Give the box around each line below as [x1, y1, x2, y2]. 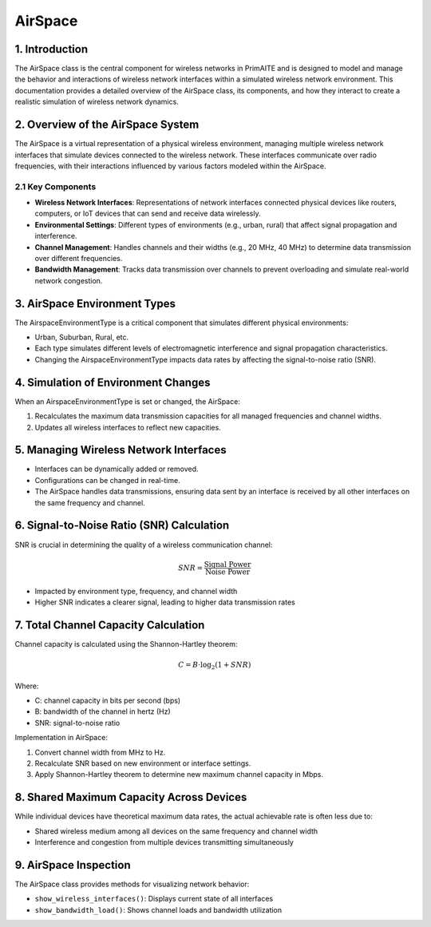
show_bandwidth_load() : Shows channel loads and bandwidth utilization [34, 905, 283, 914]
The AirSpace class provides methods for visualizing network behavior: [14, 879, 250, 889]
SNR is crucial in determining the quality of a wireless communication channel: [14, 540, 273, 549]
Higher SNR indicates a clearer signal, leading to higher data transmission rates [34, 597, 295, 607]
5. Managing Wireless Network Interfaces [14, 443, 227, 457]
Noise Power [204, 567, 251, 576]
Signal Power [204, 560, 251, 568]
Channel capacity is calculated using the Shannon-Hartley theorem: [14, 639, 238, 648]
